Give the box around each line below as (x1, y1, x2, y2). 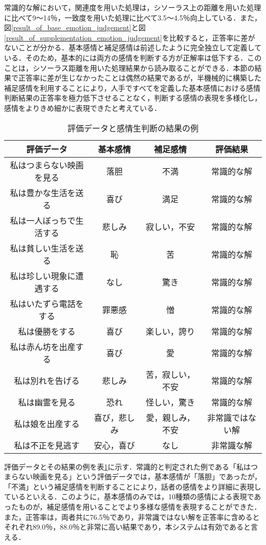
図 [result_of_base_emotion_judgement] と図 (4, 22, 146, 33)
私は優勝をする (18, 325, 76, 337)
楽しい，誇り (146, 325, 195, 337)
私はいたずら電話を (10, 297, 84, 309)
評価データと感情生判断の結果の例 (67, 122, 198, 134)
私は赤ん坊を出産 (10, 340, 76, 353)
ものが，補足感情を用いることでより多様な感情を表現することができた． (18, 501, 261, 512)
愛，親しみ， (146, 411, 195, 423)
